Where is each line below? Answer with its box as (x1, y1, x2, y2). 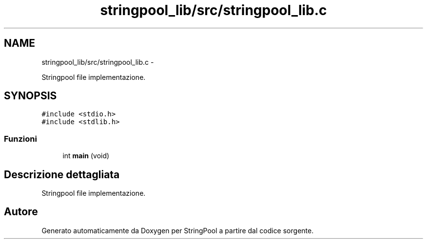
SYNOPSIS (4, 90, 57, 102)
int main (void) (62, 151, 110, 160)
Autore (4, 206, 38, 218)
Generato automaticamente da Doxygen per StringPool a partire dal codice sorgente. (41, 226, 314, 235)
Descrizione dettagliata (4, 168, 120, 181)
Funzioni (4, 133, 37, 144)
